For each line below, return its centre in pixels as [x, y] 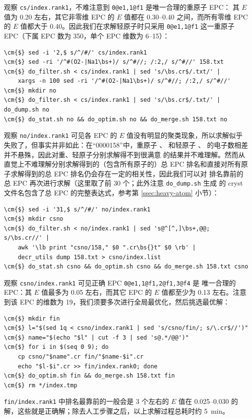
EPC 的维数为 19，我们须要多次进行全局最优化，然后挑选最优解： [125, 301]
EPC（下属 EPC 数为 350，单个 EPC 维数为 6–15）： [87, 35]
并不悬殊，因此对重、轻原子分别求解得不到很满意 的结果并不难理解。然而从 [125, 154]
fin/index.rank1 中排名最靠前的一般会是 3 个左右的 [87, 401]
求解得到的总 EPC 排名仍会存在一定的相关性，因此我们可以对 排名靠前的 [127, 173]
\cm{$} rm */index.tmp [41, 385]
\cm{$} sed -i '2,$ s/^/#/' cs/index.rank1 [76, 52]
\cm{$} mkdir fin [32, 318]
